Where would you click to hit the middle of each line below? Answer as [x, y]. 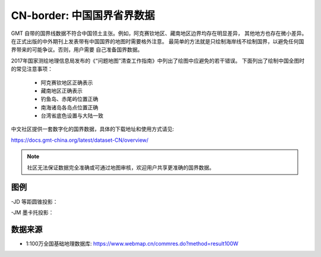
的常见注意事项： [32, 69]
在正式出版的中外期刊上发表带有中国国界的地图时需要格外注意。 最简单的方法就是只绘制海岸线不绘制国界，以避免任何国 [158, 41]
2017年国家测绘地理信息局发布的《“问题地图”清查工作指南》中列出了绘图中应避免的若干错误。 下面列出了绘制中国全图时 [158, 61]
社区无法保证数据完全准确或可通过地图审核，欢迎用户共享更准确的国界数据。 [121, 167]
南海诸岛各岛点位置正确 [69, 107]
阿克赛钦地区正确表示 [67, 83]
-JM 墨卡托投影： [32, 212]
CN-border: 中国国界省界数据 [83, 15]
